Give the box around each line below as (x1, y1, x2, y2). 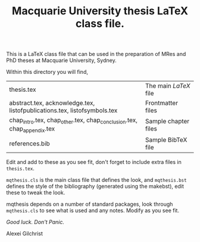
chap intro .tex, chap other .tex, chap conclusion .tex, (9, 116, 138, 126)
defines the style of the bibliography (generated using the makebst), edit (6, 182, 185, 190)
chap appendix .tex (9, 125, 55, 134)
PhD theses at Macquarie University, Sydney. (6, 57, 117, 64)
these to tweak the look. (6, 189, 65, 196)
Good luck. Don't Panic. (6, 218, 64, 225)
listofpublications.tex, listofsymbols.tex (9, 106, 118, 114)
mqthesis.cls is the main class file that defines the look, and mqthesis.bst (6, 176, 187, 183)
